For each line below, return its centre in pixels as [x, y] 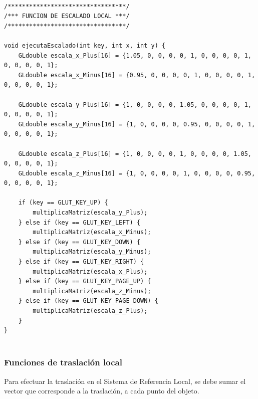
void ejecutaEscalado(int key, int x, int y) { [85, 45]
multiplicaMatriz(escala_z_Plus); [90, 311]
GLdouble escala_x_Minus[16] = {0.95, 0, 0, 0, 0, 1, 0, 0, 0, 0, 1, [137, 75]
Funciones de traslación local [63, 362]
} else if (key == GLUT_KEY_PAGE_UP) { [85, 281]
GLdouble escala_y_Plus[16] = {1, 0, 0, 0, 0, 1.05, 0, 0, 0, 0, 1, [135, 105]
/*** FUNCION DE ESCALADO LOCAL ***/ [67, 16]
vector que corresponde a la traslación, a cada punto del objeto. [102, 391]
